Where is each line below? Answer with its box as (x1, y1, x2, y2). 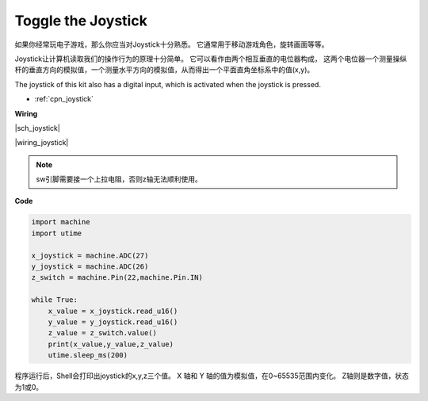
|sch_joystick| (14, 123, 61, 132)
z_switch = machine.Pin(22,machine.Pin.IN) (31, 273, 204, 282)
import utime (31, 228, 82, 238)
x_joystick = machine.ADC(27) (31, 250, 149, 260)
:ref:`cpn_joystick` (34, 94, 94, 104)
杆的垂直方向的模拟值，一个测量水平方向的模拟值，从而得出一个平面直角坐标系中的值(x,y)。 (14, 65, 315, 74)
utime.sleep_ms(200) (48, 351, 128, 360)
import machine (31, 218, 90, 227)
